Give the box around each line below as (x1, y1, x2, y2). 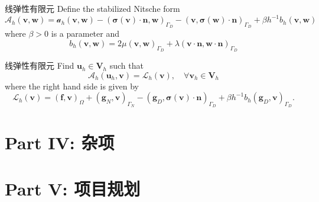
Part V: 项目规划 (5, 177, 141, 201)
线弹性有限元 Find (5, 59, 74, 72)
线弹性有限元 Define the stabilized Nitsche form (5, 2, 180, 14)
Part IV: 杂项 (5, 130, 115, 154)
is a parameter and (51, 27, 120, 40)
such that (109, 59, 144, 72)
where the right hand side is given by (5, 79, 139, 92)
